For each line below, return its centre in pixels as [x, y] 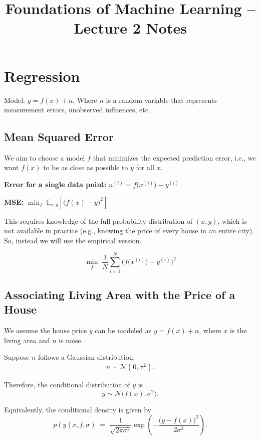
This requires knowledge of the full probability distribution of [98, 221]
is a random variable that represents [161, 100]
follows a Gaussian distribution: [86, 357]
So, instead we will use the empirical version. [73, 240]
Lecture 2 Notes [130, 28]
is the [238, 330]
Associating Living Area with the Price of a [120, 294]
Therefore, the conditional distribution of [67, 384]
